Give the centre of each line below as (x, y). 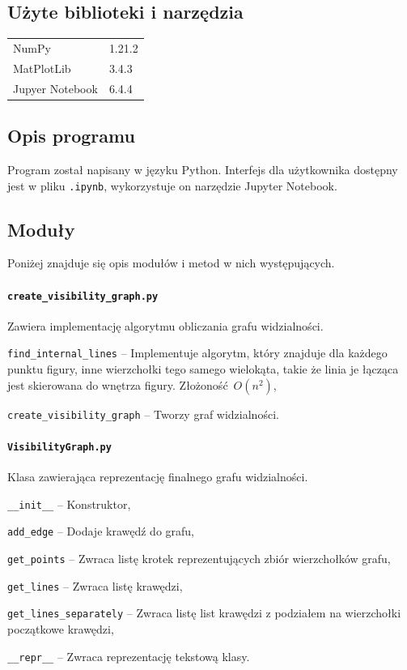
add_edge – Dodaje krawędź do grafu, (101, 531)
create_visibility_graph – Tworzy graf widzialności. (143, 414)
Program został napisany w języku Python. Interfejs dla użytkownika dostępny (203, 169)
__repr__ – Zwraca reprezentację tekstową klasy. (129, 656)
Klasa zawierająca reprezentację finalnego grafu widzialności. (158, 477)
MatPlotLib (42, 68)
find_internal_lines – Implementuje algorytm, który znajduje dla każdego (197, 353)
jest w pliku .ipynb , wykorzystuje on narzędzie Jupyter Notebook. (172, 185)
